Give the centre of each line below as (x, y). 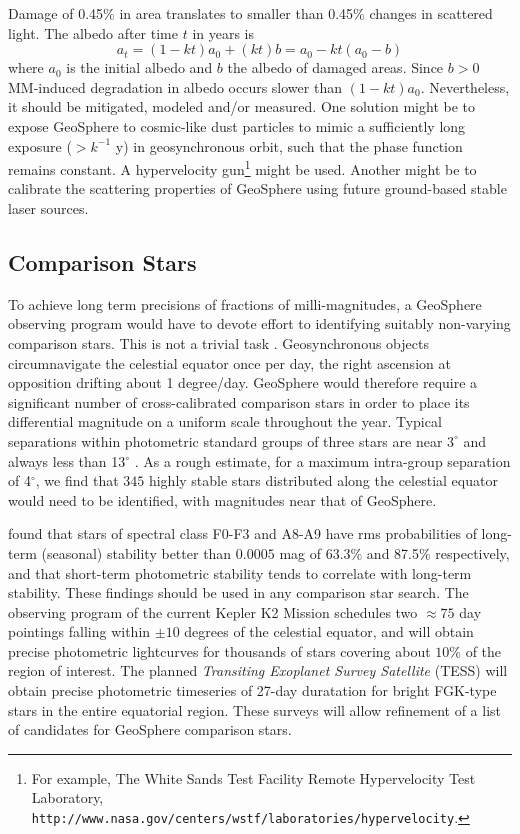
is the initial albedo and (139, 67)
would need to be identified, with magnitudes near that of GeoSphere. (222, 499)
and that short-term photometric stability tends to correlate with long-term (240, 572)
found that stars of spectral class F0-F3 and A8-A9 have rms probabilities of (242, 533)
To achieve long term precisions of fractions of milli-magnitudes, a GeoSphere (245, 303)
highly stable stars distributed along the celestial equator (323, 480)
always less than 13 (67, 460)
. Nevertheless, (465, 86)
